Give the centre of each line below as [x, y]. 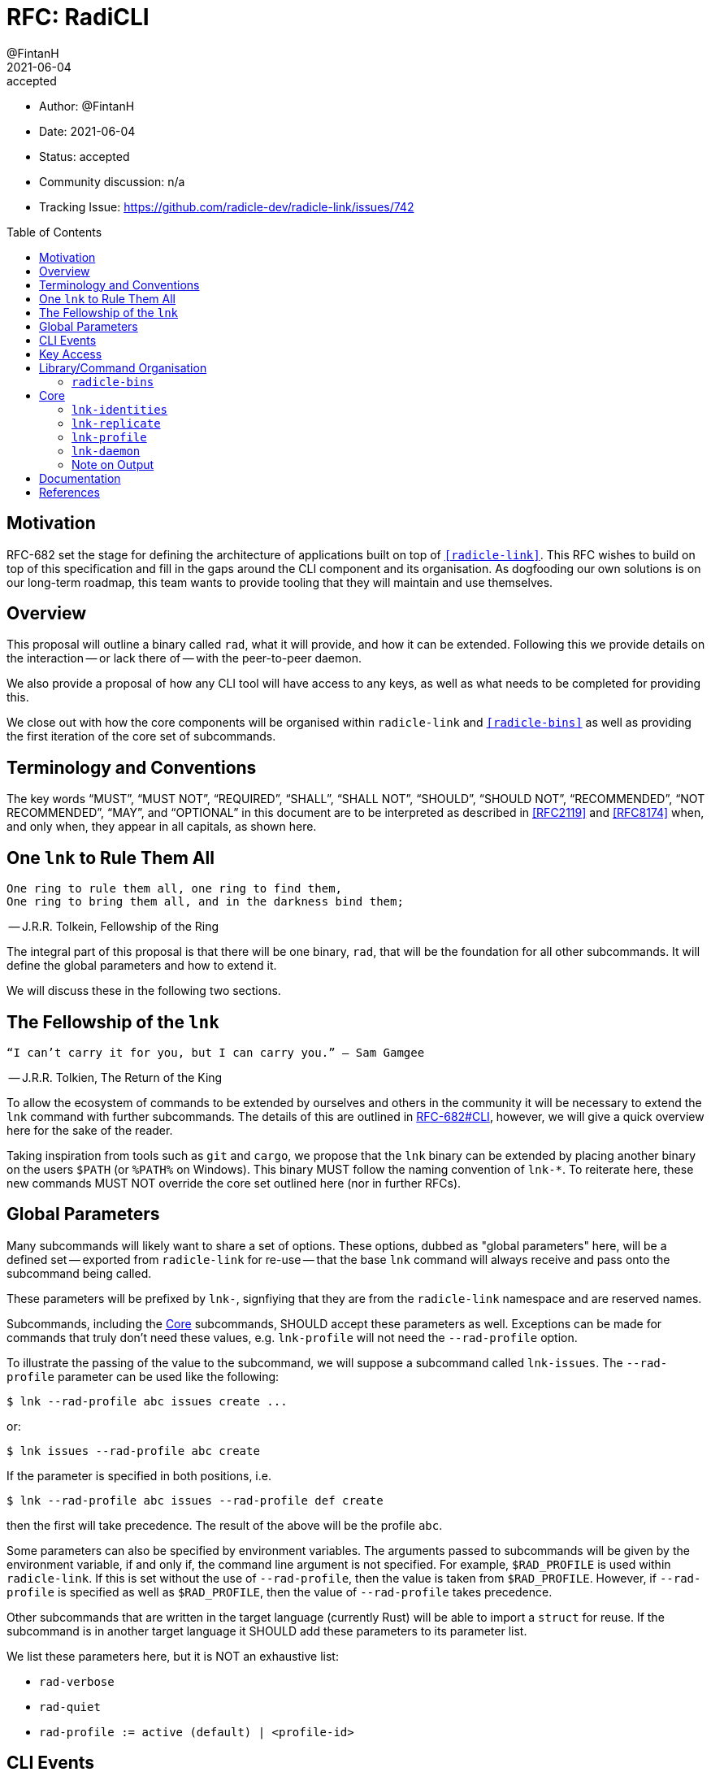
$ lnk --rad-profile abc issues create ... [147, 1401]
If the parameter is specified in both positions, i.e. [139, 1475]
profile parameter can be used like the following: [143, 1376]
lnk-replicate [116, 423]
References [69, 492]
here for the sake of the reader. [90, 1130]
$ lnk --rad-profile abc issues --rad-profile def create [195, 1500]
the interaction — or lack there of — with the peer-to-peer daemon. [184, 658]
